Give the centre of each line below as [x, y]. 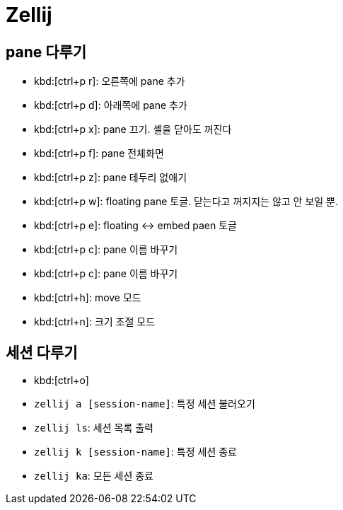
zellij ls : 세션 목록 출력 [94, 428]
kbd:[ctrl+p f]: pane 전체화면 [99, 153]
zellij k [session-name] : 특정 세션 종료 [136, 452]
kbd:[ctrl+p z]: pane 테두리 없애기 [111, 178]
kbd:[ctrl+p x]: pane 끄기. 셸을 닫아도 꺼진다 [133, 129]
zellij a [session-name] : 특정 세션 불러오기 [145, 404]
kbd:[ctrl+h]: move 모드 [88, 298]
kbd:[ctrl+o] [62, 381]
